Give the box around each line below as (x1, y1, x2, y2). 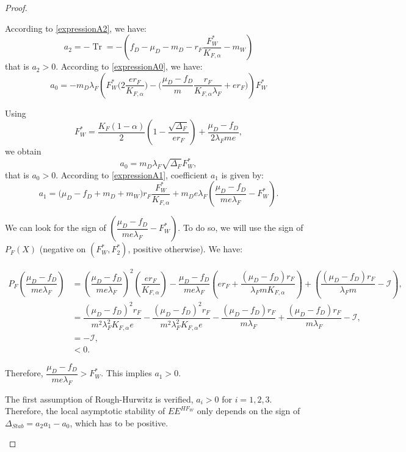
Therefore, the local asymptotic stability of (5, 404, 165, 417)
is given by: (221, 168, 264, 181)
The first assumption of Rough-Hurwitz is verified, (5, 392, 194, 405)
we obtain (5, 145, 42, 158)
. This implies (101, 366, 152, 379)
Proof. (5, 1, 27, 13)
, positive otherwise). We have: (128, 242, 243, 255)
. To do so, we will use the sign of (178, 221, 303, 234)
